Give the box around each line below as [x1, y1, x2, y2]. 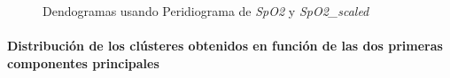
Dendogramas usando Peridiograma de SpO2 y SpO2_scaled [43, 2, 369, 19]
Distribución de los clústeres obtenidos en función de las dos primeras [7, 36, 443, 55]
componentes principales [7, 53, 159, 72]
